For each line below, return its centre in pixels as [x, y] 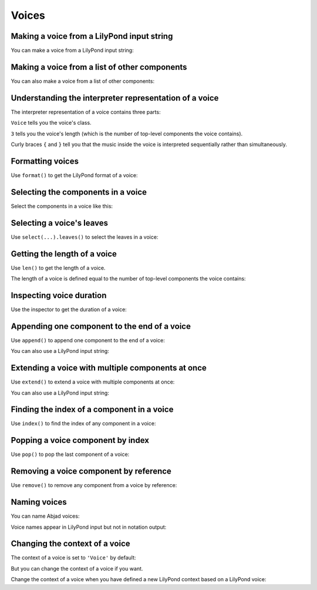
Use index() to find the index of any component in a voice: [83, 424]
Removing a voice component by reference [91, 471]
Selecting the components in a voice [79, 192]
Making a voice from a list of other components [99, 67]
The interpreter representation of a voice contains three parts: [86, 112]
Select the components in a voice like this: [62, 206]
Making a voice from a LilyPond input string [92, 36]
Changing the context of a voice [70, 544]
